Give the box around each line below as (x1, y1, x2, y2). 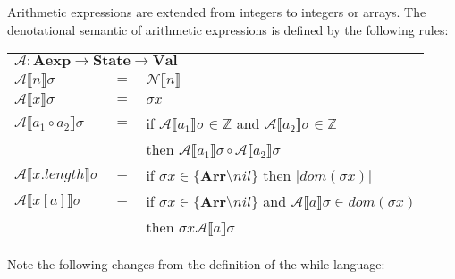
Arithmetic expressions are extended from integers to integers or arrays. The (7, 3, 426, 21)
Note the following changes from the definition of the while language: (7, 255, 385, 274)
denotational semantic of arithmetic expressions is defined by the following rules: (7, 20, 449, 38)
